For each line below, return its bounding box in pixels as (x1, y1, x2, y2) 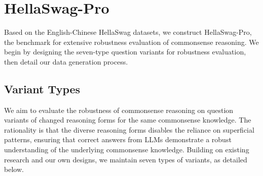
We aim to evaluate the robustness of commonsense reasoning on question (4, 104, 234, 115)
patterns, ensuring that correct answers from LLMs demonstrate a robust (4, 134, 232, 145)
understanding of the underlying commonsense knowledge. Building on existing (4, 144, 249, 155)
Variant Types (4, 81, 81, 96)
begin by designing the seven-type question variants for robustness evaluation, (4, 46, 246, 57)
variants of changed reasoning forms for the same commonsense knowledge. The (4, 114, 251, 125)
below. (4, 164, 24, 174)
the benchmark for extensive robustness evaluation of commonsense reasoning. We (4, 36, 259, 47)
